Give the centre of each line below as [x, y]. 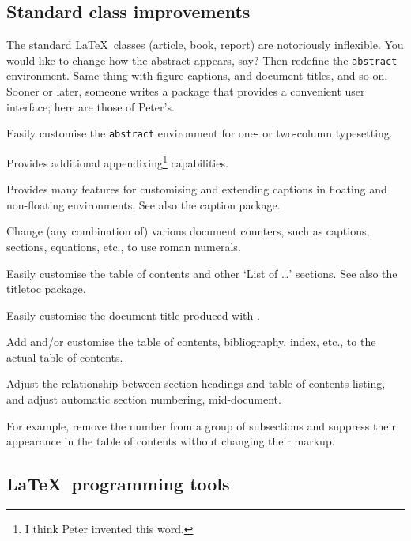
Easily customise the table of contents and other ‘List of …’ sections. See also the [202, 273]
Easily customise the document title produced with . [133, 315]
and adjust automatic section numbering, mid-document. [144, 399]
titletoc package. [46, 289]
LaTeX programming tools [118, 484]
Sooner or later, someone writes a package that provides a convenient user [186, 91]
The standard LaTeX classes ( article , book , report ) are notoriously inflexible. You [205, 45]
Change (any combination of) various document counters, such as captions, [188, 231]
